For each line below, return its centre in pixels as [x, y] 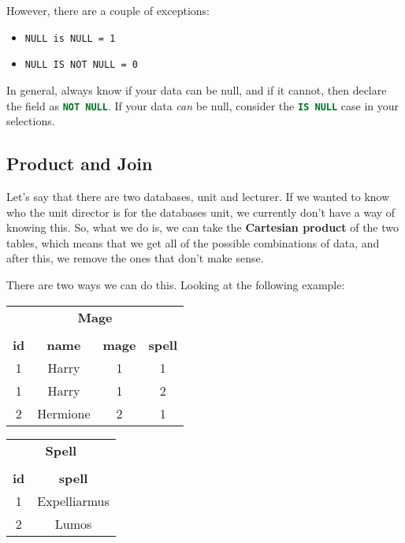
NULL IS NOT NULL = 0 [81, 65]
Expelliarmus [73, 500]
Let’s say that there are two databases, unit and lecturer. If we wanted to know [198, 196]
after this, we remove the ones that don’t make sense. [135, 258]
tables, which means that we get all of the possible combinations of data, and [193, 242]
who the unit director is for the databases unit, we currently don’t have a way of [201, 212]
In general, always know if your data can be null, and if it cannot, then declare [197, 89]
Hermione [64, 413]
